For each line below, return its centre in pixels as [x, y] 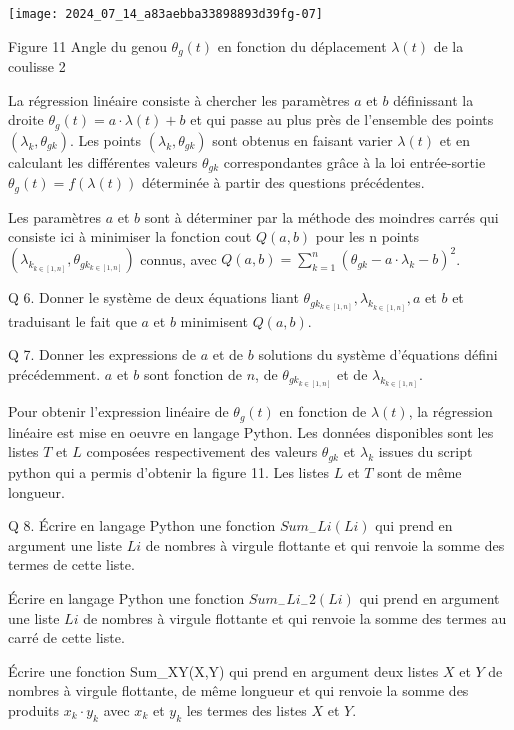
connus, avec [178, 258]
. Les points [105, 139]
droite [26, 119]
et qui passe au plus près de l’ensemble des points [342, 119]
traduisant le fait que [72, 320]
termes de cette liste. [71, 564]
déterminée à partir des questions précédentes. [283, 182]
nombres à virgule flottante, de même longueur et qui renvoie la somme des [238, 690]
